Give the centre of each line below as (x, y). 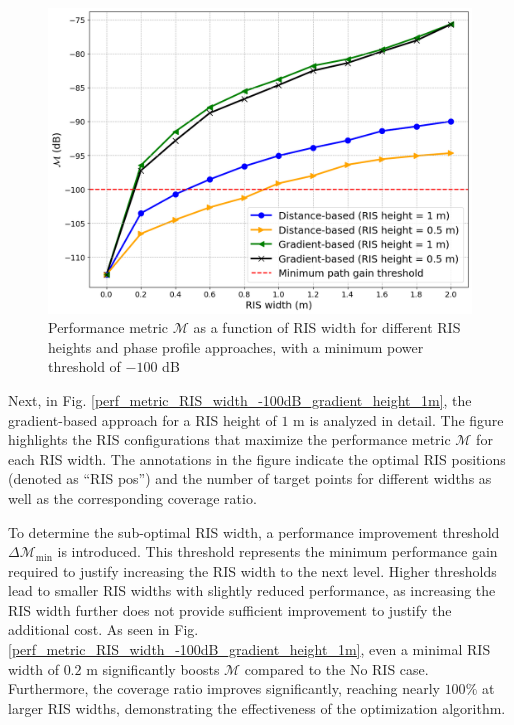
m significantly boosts (153, 668)
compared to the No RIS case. (336, 668)
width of (33, 668)
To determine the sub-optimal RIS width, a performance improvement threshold (254, 531)
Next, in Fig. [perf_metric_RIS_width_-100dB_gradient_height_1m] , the (240, 399)
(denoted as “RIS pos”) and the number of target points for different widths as (250, 478)
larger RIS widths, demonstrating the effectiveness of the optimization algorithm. (257, 707)
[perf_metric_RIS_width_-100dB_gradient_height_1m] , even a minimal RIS (249, 649)
